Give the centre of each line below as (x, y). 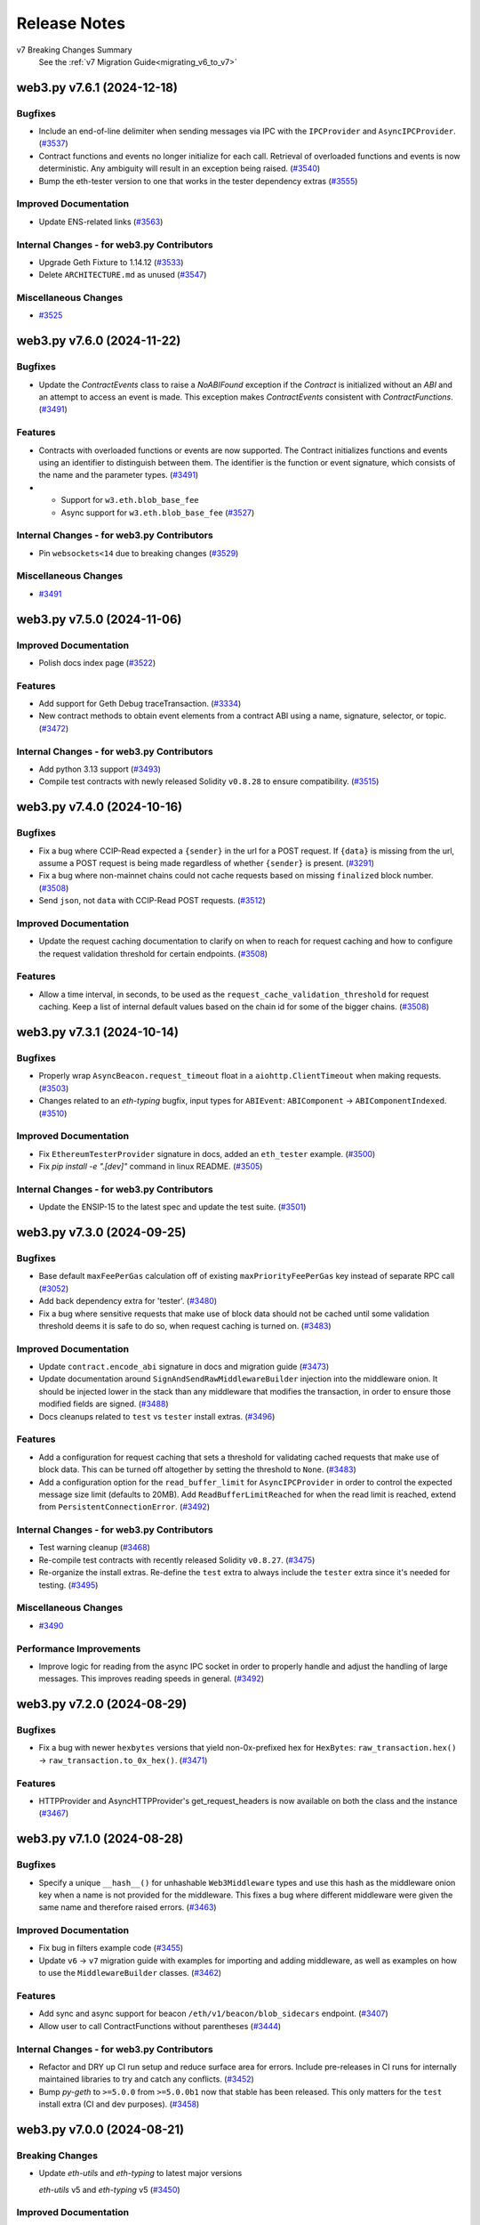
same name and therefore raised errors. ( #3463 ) (128, 1907)
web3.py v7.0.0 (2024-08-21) (100, 2129)
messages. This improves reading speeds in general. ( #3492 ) (152, 1679)
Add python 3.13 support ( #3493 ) (100, 769)
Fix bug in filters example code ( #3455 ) (111, 1948)
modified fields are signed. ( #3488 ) (104, 1404)
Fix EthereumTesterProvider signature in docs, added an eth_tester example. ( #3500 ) (207, 1153)
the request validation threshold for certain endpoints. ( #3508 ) (153, 953)
